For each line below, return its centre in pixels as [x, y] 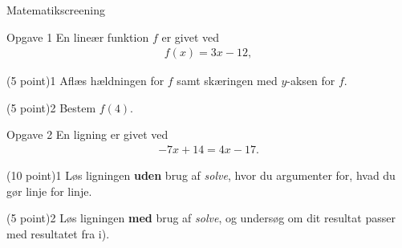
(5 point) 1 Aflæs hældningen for [85, 81]
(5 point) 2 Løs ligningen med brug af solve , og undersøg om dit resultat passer [201, 218]
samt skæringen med [227, 81]
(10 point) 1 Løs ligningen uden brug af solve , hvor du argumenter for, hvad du [201, 175]
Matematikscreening [56, 10]
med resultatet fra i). [58, 233]
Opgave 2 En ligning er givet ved [87, 134]
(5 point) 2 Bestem [51, 107]
